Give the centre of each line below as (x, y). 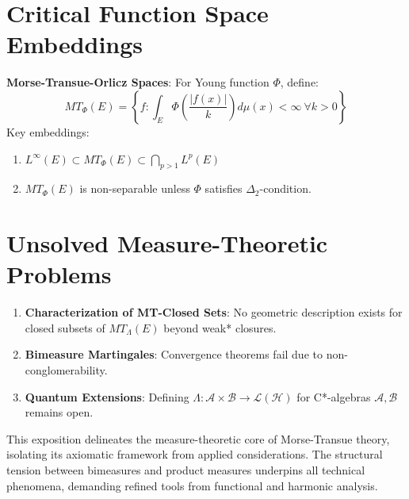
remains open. (59, 412)
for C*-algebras (334, 396)
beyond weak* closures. (220, 327)
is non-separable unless (135, 188)
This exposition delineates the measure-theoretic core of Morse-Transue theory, (198, 438)
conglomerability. (66, 369)
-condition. (285, 188)
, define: (300, 82)
